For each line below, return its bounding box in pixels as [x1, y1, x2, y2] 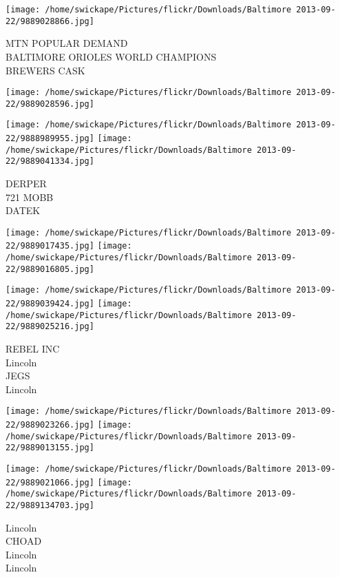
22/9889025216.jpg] [6, 322, 94, 332]
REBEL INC [6, 342, 60, 356]
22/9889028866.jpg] [6, 16, 94, 26]
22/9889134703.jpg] [6, 501, 94, 511]
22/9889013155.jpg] [6, 443, 94, 453]
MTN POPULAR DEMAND [6, 36, 128, 50]
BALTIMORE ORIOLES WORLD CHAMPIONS [6, 49, 217, 63]
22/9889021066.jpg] [6, 477, 94, 487]
